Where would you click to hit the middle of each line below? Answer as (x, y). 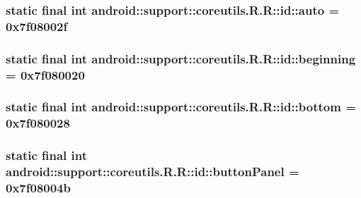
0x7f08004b (38, 188)
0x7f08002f (37, 26)
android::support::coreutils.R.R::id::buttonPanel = (153, 172)
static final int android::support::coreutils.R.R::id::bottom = (181, 107)
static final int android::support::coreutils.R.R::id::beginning (181, 58)
